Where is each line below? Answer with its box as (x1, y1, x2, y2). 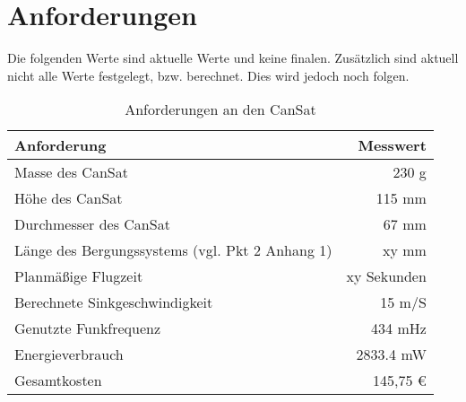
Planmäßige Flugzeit (14, 266, 143, 287)
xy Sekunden (346, 266, 427, 287)
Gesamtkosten (14, 370, 102, 391)
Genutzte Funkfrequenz (14, 318, 161, 339)
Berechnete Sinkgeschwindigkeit (14, 292, 213, 313)
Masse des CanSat (14, 162, 128, 183)
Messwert (358, 135, 427, 156)
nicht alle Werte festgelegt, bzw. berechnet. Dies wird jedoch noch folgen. (7, 66, 410, 84)
